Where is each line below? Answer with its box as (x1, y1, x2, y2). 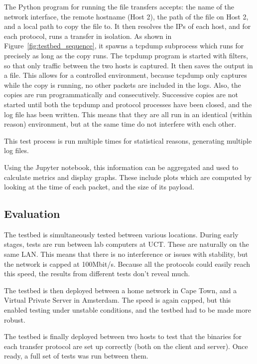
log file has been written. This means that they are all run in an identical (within (4, 109, 252, 119)
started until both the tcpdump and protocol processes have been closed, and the (4, 99, 252, 109)
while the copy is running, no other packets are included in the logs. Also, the (4, 79, 241, 90)
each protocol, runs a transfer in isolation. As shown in (4, 30, 172, 41)
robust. (4, 314, 25, 325)
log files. (4, 145, 29, 156)
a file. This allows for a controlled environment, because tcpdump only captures (4, 70, 247, 80)
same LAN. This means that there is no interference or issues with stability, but (4, 249, 248, 259)
